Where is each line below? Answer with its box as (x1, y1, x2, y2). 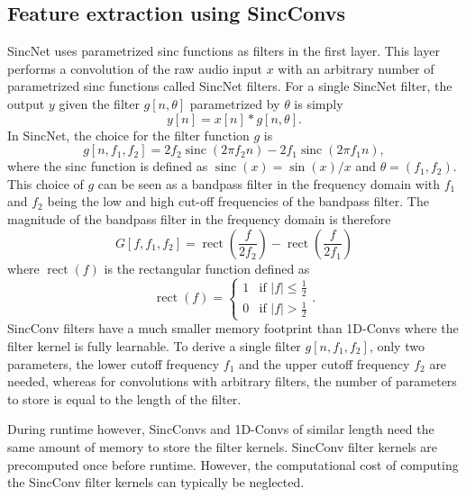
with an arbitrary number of (278, 59, 434, 77)
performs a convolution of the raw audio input (7, 59, 262, 77)
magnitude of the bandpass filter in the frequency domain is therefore (7, 209, 391, 228)
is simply (294, 94, 343, 113)
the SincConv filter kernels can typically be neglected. (7, 473, 305, 492)
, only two (369, 336, 425, 355)
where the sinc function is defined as (7, 157, 208, 176)
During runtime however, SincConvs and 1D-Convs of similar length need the (7, 420, 434, 438)
